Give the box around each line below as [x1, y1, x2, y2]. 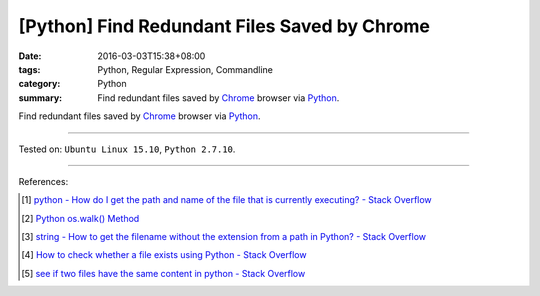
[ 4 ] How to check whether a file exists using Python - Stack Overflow [21, 249, 307, 261]
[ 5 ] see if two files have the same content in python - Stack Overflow [21, 267, 306, 279]
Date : [18, 50, 42, 62]
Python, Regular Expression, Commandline [97, 63, 274, 75]
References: [18, 175, 69, 187]
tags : [18, 63, 41, 75]
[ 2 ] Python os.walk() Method [21, 212, 140, 224]
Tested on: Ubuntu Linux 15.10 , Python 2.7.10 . [18, 143, 236, 155]
